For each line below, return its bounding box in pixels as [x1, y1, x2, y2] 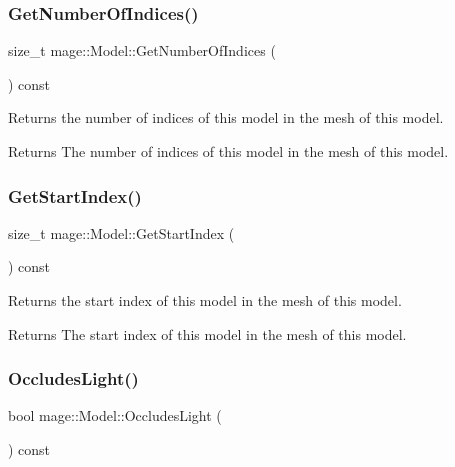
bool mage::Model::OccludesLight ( [8, 405, 222, 426]
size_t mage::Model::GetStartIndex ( [8, 222, 235, 243]
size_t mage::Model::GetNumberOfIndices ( [8, 40, 276, 61]
